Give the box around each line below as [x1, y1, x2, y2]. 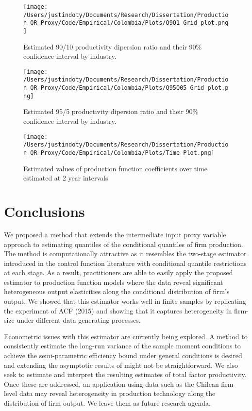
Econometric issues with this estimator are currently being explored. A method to [4, 331, 248, 341]
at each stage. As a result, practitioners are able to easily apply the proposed [4, 267, 233, 278]
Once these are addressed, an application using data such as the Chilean [4, 378, 219, 389]
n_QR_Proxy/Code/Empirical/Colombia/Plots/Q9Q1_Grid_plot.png [23, 19, 229, 27]
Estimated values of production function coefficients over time [23, 163, 207, 173]
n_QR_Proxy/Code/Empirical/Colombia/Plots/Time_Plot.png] [23, 149, 215, 156]
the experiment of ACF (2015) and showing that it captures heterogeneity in [4, 305, 232, 315]
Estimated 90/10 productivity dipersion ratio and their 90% [23, 41, 202, 51]
